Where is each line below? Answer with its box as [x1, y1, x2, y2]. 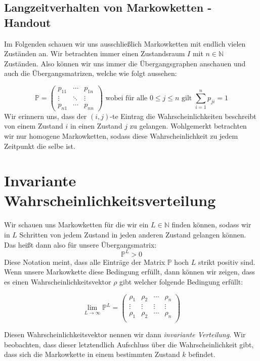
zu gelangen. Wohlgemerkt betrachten [129, 121, 247, 131]
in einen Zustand [70, 121, 122, 131]
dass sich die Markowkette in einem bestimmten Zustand [4, 349, 180, 359]
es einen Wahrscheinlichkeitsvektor [4, 276, 111, 287]
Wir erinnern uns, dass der [4, 110, 87, 121]
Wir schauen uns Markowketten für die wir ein [4, 219, 149, 230]
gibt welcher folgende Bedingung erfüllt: [119, 276, 243, 287]
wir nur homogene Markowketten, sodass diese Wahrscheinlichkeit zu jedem [4, 130, 238, 141]
